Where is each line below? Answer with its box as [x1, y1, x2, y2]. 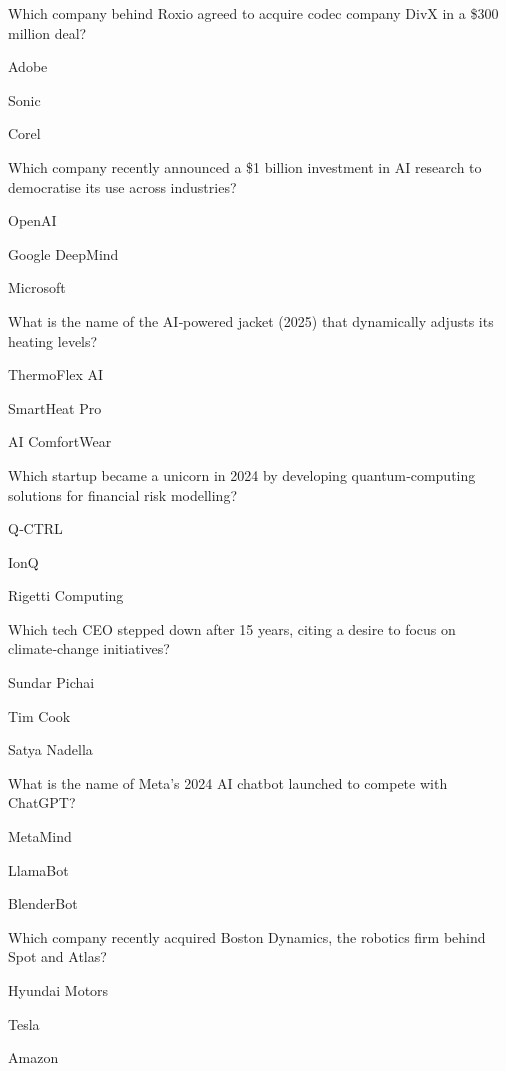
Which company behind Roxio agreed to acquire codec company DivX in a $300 [8, 3, 499, 23]
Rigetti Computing [8, 585, 124, 606]
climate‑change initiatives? [8, 638, 170, 659]
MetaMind [8, 826, 72, 847]
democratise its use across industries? [8, 176, 237, 197]
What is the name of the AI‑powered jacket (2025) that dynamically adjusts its [8, 310, 494, 331]
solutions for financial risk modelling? [8, 484, 238, 505]
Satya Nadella [8, 739, 93, 760]
